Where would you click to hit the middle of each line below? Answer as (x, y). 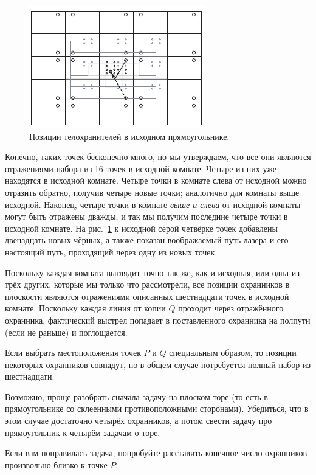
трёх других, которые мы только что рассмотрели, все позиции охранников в (147, 284)
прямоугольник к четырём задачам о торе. (83, 432)
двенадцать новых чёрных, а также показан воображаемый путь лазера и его (147, 240)
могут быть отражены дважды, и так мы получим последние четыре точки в (146, 216)
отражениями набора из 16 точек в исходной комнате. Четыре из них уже (141, 168)
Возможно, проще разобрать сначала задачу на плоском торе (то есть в (136, 396)
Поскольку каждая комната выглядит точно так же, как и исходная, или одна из (152, 272)
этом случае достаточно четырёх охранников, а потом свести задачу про (139, 421)
